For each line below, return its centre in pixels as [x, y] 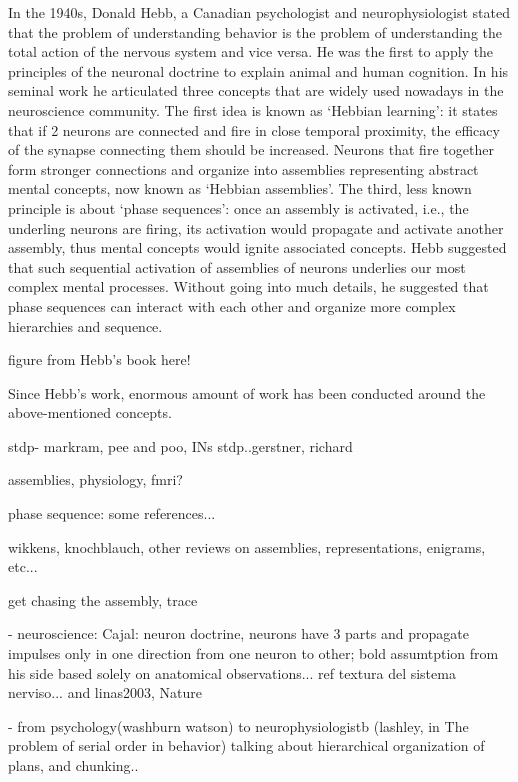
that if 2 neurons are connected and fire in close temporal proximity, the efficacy [254, 129]
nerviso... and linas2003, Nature [105, 692]
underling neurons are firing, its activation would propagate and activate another [256, 227]
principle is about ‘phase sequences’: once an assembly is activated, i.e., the [238, 207]
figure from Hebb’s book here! [99, 359]
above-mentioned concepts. [90, 412]
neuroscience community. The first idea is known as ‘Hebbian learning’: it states [253, 109]
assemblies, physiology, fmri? [95, 479]
